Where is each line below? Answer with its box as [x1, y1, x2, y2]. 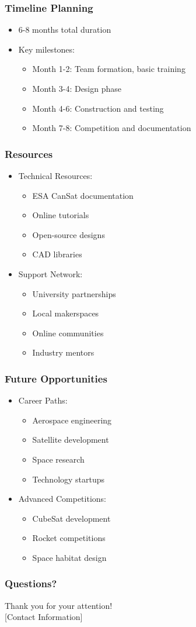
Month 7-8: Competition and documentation [32, 122, 191, 134]
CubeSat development [32, 512, 111, 524]
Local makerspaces [32, 307, 99, 319]
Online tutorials [32, 209, 89, 221]
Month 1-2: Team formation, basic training [32, 63, 185, 75]
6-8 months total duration [18, 23, 111, 36]
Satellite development [32, 433, 109, 446]
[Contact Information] [5, 611, 83, 623]
